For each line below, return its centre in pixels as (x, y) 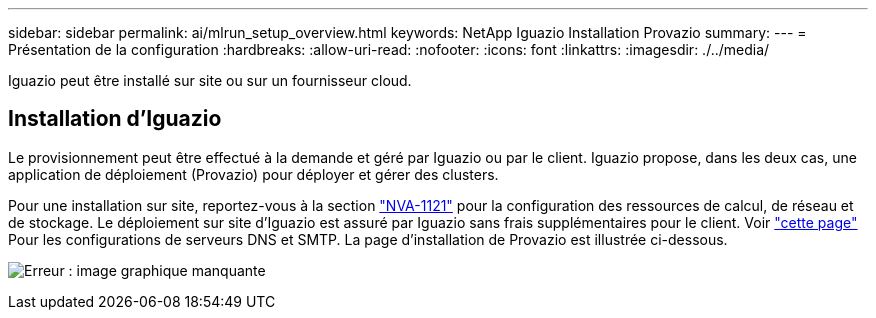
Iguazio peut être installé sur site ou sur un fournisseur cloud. (210, 80)
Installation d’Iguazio (115, 119)
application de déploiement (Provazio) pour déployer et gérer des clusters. (253, 174)
